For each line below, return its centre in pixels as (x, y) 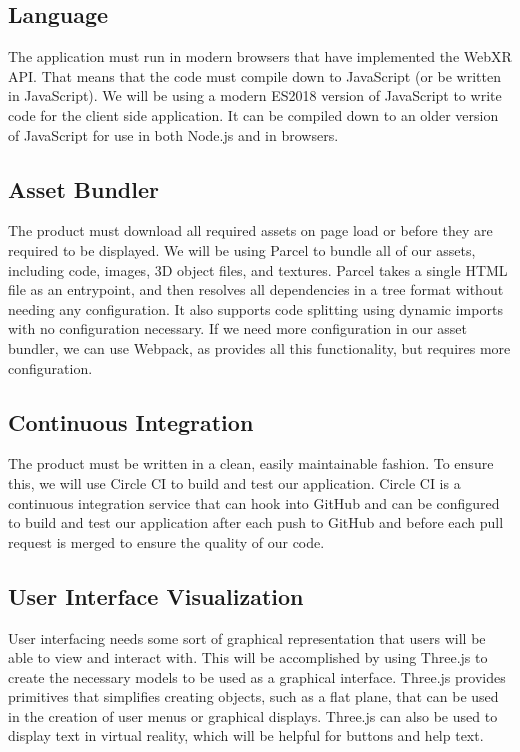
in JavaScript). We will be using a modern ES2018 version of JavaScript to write (255, 95)
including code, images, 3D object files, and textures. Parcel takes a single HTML (258, 269)
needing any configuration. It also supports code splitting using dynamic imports (255, 308)
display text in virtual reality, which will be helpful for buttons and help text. (246, 735)
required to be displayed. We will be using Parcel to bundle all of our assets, (242, 249)
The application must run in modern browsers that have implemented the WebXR (260, 56)
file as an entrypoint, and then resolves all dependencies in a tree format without (256, 289)
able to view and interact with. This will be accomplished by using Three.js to (248, 657)
